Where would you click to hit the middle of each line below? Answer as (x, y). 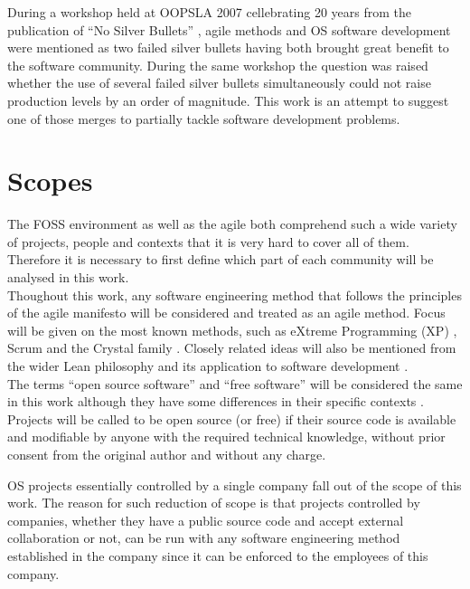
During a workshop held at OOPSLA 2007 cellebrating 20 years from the (210, 12)
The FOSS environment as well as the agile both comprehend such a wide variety (232, 224)
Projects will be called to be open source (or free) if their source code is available (232, 418)
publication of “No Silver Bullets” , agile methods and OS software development (229, 29)
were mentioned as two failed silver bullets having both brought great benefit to (228, 47)
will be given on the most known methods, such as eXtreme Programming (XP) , (232, 330)
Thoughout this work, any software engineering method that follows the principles (235, 294)
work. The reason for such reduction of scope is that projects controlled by (214, 503)
